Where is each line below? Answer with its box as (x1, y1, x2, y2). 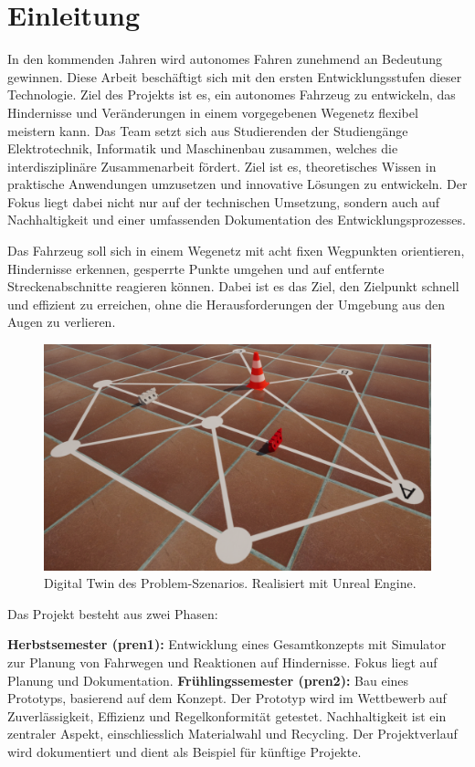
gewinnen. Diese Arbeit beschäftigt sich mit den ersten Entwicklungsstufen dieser (7, 67, 462, 86)
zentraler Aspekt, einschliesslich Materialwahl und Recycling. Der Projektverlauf (7, 724, 458, 743)
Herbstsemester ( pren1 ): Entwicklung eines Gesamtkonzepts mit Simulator (7, 635, 447, 654)
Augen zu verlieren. (7, 312, 116, 331)
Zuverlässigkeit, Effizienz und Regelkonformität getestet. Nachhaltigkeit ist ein (7, 706, 447, 725)
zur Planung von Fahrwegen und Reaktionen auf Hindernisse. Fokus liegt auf (7, 653, 438, 672)
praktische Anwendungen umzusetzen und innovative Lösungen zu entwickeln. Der (7, 174, 468, 194)
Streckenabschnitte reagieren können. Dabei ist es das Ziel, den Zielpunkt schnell (7, 277, 459, 296)
